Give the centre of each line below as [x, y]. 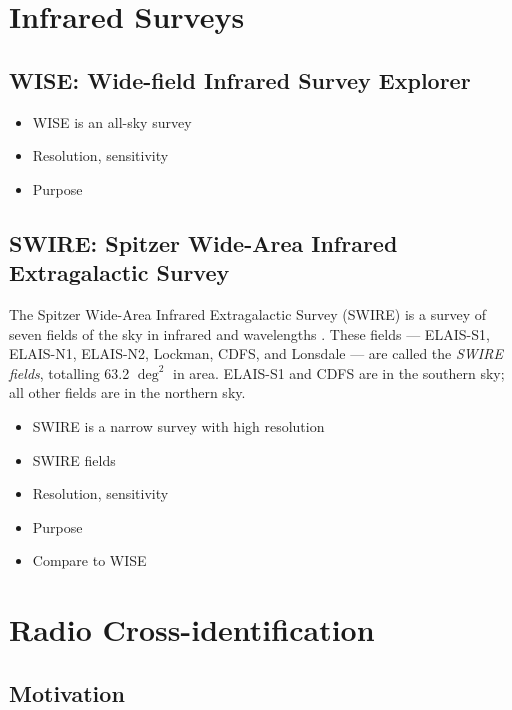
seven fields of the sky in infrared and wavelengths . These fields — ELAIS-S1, [249, 333]
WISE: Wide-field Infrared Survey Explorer [240, 79]
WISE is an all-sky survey [112, 121]
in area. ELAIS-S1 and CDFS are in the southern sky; [339, 372]
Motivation [67, 692]
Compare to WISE [89, 560]
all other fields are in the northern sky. [127, 392]
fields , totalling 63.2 [69, 372]
